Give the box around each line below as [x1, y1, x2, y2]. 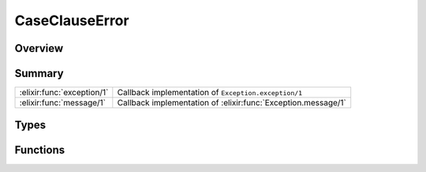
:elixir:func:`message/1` [19, 97, 106, 108]
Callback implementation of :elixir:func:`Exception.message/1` [117, 97, 347, 108]
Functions [14, 143, 65, 156]
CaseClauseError [14, 12, 129, 29]
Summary [14, 67, 64, 80]
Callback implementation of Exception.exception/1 [117, 87, 303, 98]
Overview [14, 42, 64, 55]
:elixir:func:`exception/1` [19, 87, 109, 98]
